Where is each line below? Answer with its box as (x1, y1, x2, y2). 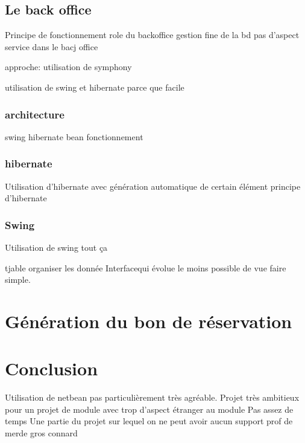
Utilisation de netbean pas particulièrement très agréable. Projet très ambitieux (5, 391, 300, 404)
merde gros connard (5, 427, 78, 439)
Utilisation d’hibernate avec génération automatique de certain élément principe (5, 179, 301, 192)
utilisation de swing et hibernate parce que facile (5, 80, 184, 93)
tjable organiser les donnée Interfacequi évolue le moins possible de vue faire (5, 261, 286, 274)
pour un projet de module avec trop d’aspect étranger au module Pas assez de (5, 403, 294, 415)
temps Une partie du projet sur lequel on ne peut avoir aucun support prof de (5, 415, 293, 427)
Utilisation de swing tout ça (5, 241, 108, 254)
